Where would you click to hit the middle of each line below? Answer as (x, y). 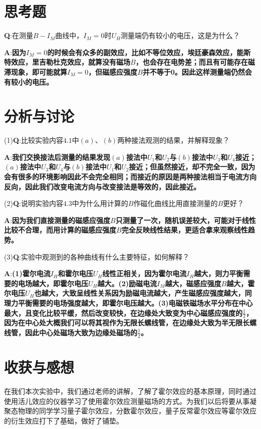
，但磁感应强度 (113, 71)
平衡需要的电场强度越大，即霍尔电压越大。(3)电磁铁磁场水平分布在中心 (135, 302)
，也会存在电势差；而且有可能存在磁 (195, 62)
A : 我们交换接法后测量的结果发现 (57, 157)
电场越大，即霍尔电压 (53, 283)
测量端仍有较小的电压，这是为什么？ (180, 35)
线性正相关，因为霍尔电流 (145, 273)
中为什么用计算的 (100, 203)
